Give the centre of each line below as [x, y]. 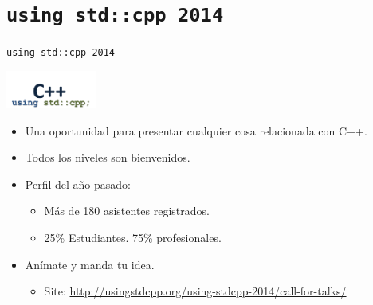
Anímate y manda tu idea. [90, 264]
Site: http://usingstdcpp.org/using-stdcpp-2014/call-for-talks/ [195, 291]
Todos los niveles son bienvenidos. [108, 157]
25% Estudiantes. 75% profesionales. [133, 238]
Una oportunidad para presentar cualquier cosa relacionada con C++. [196, 130]
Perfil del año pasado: [78, 184]
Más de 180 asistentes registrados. [127, 211]
